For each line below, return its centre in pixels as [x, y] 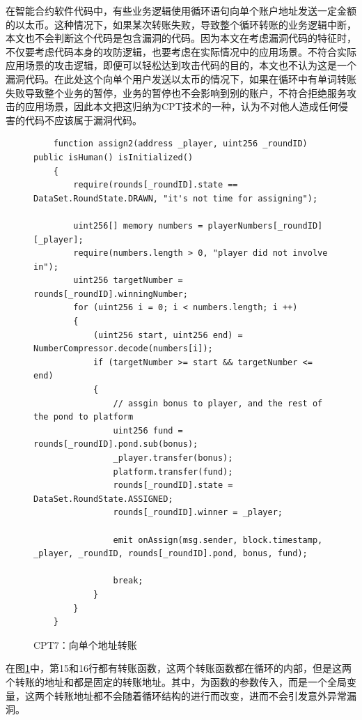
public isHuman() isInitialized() [113, 157]
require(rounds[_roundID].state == [156, 185]
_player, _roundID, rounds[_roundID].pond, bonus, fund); [171, 554]
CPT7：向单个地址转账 [85, 644]
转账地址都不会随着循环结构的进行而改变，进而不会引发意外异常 [200, 695]
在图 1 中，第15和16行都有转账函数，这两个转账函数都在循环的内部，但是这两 [179, 668]
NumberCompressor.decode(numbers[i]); [123, 349]
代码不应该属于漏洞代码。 [83, 120]
